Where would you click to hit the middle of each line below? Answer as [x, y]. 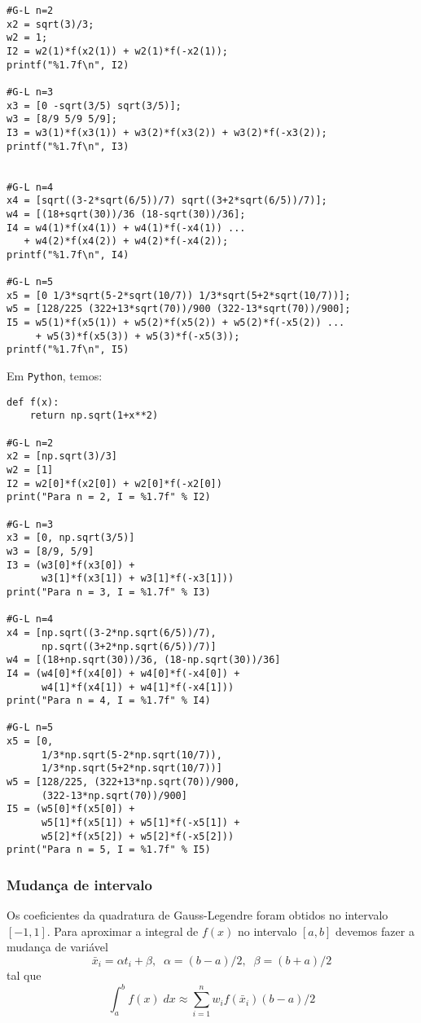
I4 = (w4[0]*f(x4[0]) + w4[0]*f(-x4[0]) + [123, 673]
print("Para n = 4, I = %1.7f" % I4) [109, 701]
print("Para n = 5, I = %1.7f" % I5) [109, 850]
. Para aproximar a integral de [123, 931]
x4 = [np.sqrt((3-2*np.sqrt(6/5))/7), [112, 632]
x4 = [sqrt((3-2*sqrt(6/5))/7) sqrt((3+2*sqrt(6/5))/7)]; [167, 201]
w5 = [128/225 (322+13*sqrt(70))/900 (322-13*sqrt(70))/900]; [179, 309]
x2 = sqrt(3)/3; [50, 24]
